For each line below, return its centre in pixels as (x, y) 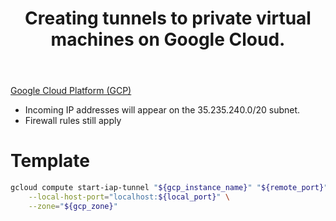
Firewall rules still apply (73, 121)
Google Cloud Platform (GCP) (71, 91)
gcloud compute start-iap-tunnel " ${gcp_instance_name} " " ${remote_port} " (169, 188)
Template (50, 161)
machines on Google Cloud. (168, 39)
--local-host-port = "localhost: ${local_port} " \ (129, 197)
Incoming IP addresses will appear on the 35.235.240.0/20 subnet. (162, 110)
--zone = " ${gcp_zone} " (73, 206)
